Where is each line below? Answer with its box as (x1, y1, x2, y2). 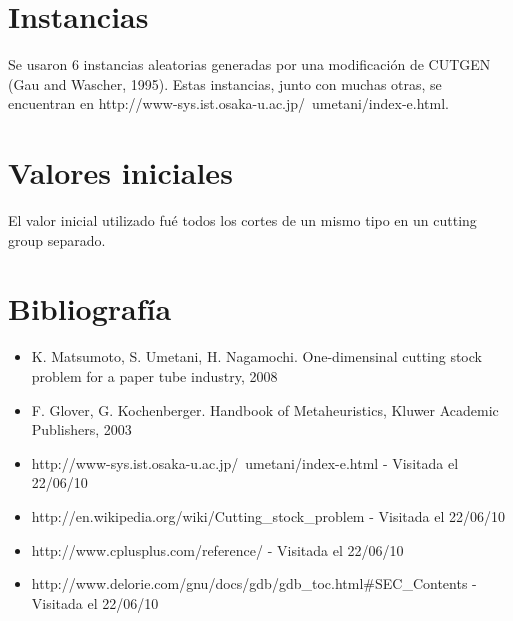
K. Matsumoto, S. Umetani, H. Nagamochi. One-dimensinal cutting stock (31, 346, 482, 367)
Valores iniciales (8, 152, 233, 193)
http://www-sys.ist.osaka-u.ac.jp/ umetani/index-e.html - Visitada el (31, 452, 459, 473)
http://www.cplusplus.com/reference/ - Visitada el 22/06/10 (31, 539, 404, 560)
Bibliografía (8, 288, 172, 329)
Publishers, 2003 (31, 419, 132, 440)
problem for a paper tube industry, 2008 (31, 365, 278, 386)
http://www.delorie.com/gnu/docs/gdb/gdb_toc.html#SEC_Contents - (31, 573, 477, 594)
